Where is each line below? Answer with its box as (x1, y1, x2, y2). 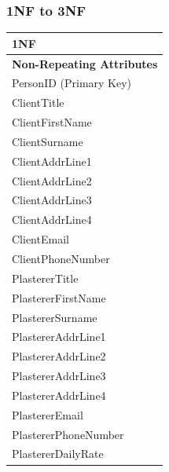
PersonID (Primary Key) (12, 75, 132, 91)
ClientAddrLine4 (12, 211, 92, 228)
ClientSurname (12, 133, 83, 149)
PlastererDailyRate (12, 445, 104, 462)
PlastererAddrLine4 (12, 386, 106, 403)
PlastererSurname (12, 309, 97, 325)
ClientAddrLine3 (12, 192, 92, 208)
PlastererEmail (12, 406, 83, 423)
